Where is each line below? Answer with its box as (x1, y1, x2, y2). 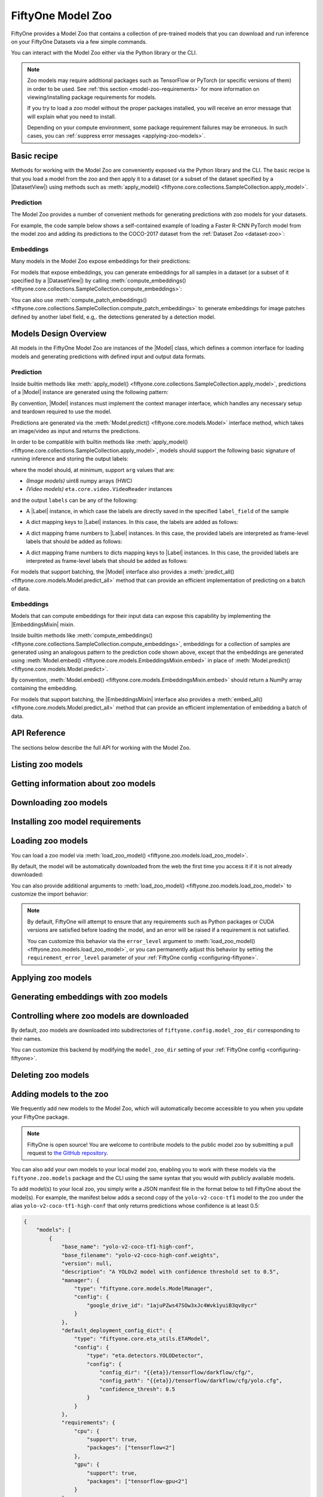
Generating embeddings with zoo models (11, 992, 168, 1002)
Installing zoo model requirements (11, 817, 142, 827)
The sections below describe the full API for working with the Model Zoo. (11, 744, 191, 751)
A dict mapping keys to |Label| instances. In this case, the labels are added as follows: (26, 519, 239, 526)
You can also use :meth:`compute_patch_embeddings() (11, 296, 147, 304)
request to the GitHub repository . (27, 1150, 109, 1156)
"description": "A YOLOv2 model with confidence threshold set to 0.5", (61, 1268, 279, 1275)
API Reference (11, 728, 66, 738)
